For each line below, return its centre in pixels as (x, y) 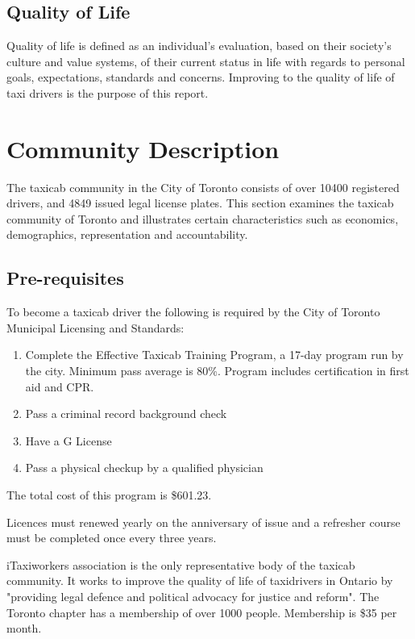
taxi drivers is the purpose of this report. (108, 92)
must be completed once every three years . (112, 538)
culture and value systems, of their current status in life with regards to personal (206, 61)
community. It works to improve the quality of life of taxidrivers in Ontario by (200, 581)
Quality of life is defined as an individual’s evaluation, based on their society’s (199, 46)
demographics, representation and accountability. (127, 234)
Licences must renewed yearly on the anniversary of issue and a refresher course (203, 522)
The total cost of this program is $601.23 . (109, 495)
